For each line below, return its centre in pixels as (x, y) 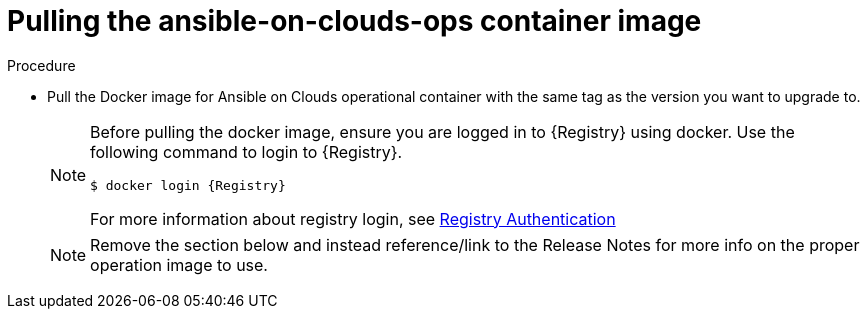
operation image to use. (179, 264)
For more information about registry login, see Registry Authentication (353, 218)
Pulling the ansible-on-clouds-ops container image (354, 21)
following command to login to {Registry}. (246, 151)
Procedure (41, 65)
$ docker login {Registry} (188, 185)
